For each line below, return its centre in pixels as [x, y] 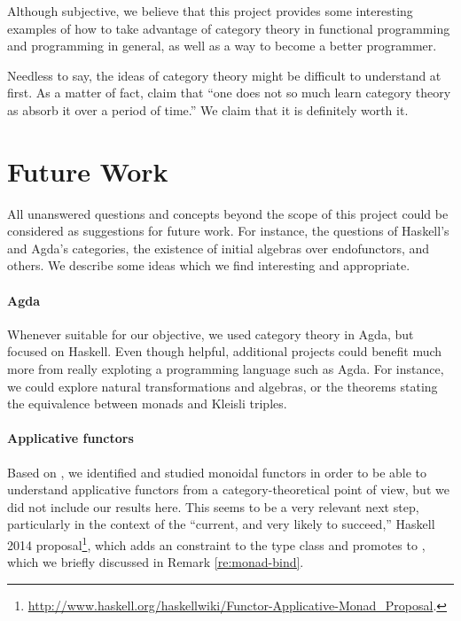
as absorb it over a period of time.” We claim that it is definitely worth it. [208, 109]
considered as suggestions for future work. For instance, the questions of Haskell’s [228, 231]
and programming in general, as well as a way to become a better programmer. [222, 46]
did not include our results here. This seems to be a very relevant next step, [213, 506]
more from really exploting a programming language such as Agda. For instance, [226, 369]
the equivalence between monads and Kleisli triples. [147, 404]
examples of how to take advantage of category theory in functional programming [229, 28]
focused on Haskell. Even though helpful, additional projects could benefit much [225, 351]
